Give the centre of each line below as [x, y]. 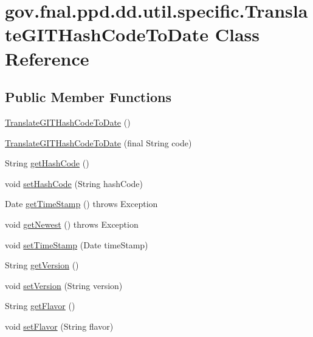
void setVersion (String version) [64, 285]
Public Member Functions [88, 97]
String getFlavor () [40, 306]
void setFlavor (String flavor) [59, 326]
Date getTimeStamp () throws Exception [81, 204]
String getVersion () [42, 265]
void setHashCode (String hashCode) [74, 183]
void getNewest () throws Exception [72, 224]
